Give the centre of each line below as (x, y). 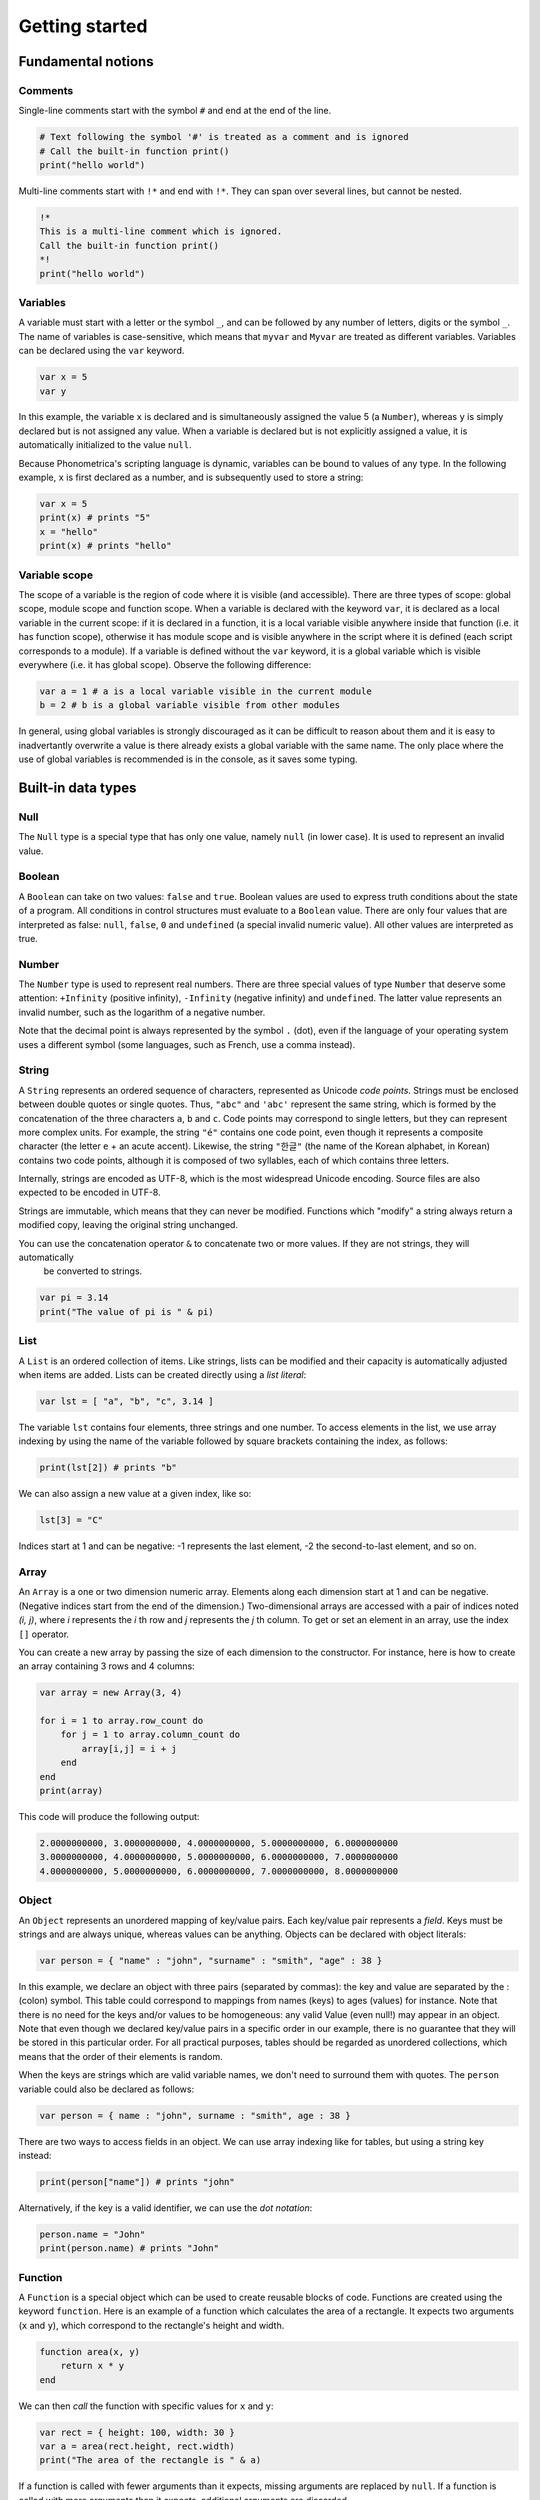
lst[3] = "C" (71, 1520)
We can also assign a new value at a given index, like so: (135, 1494)
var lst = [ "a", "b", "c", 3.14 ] (126, 1401)
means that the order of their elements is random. (121, 2056)
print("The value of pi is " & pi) (126, 1311)
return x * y (92, 2366)
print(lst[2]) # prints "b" (108, 1468)
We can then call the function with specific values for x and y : (146, 2406)
